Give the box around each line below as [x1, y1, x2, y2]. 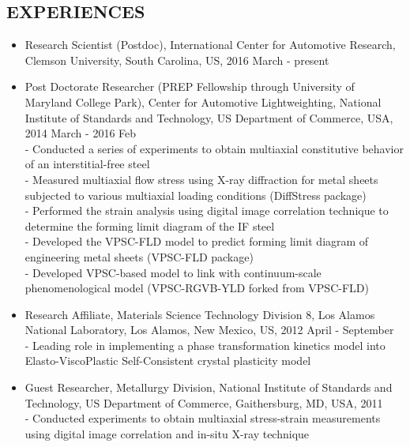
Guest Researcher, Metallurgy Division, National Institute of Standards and [24, 379, 393, 396]
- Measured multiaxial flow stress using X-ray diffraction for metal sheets [24, 171, 378, 187]
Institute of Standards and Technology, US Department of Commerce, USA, [24, 109, 393, 126]
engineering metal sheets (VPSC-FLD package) [24, 248, 254, 265]
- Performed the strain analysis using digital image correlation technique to [24, 202, 389, 219]
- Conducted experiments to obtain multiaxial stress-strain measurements [24, 410, 381, 426]
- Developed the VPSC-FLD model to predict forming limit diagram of [24, 233, 369, 250]
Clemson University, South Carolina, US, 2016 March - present [24, 51, 329, 68]
